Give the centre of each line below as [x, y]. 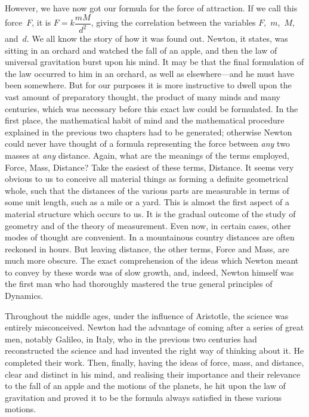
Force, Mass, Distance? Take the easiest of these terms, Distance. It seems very [149, 167]
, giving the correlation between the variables [173, 22]
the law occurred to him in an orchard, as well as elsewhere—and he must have [150, 73]
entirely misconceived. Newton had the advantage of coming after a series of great [154, 327]
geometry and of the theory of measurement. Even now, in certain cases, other [148, 225]
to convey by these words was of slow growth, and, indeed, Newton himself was [149, 272]
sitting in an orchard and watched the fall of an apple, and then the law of [141, 50]
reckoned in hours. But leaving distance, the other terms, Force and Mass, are [147, 248]
